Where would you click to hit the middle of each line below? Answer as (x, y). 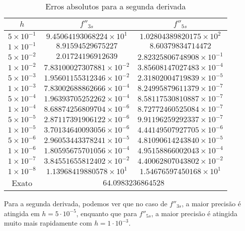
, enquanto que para (107, 213)
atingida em (22, 213)
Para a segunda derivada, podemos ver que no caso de (86, 203)
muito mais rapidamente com (48, 223)
